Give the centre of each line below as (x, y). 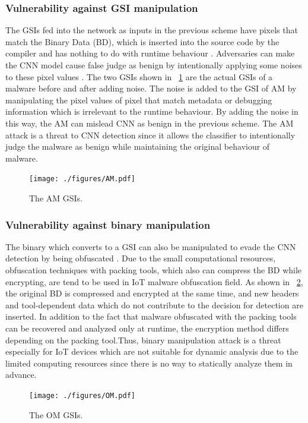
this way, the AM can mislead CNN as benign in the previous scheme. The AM (150, 123)
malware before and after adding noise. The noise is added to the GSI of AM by (151, 88)
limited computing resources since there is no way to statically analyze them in (149, 363)
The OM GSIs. (56, 414)
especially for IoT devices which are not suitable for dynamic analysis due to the (152, 351)
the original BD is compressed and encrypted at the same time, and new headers (152, 293)
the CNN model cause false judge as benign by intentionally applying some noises (154, 65)
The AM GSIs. (56, 198)
